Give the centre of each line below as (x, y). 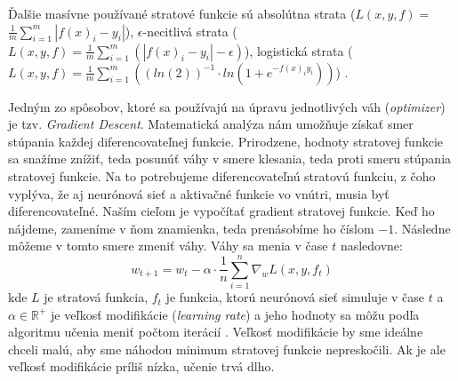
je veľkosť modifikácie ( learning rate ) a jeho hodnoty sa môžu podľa (235, 314)
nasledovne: (371, 246)
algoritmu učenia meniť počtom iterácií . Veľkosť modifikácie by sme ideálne (216, 332)
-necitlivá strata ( (190, 31)
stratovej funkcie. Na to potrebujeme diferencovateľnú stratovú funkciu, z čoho (222, 175)
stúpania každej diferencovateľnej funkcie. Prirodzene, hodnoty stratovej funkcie (226, 141)
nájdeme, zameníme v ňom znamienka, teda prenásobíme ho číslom (191, 228)
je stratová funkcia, (96, 297)
